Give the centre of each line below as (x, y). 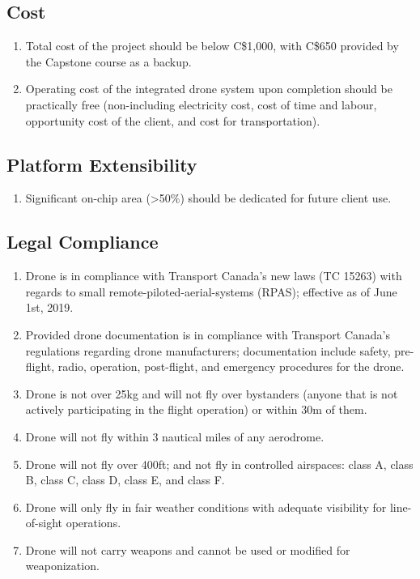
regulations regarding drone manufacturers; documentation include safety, (208, 350)
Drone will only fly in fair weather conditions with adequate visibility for (206, 507)
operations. (93, 523)
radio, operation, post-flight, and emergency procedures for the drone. (231, 366)
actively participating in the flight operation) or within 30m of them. (196, 409)
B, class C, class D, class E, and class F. (125, 480)
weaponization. (62, 566)
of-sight (44, 523)
